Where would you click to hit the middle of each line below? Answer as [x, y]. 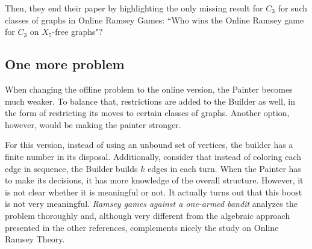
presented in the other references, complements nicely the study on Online [142, 227]
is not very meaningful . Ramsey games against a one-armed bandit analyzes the [151, 204]
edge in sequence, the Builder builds [71, 168]
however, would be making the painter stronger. [93, 124]
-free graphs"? [77, 32]
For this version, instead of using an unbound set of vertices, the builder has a [149, 145]
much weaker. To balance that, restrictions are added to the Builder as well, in [150, 101]
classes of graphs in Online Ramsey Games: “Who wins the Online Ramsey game [154, 20]
